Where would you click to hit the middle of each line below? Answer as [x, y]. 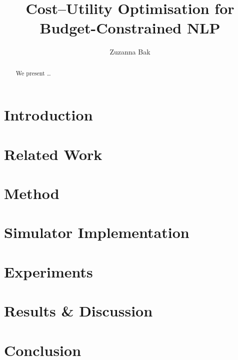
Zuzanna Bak [130, 52]
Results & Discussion [78, 311]
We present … [33, 73]
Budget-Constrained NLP [130, 28]
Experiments [48, 271]
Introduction [48, 115]
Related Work [53, 154]
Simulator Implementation [97, 232]
